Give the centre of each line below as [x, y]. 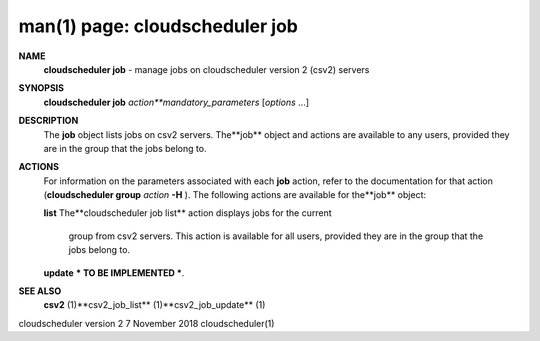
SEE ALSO [40, 291]
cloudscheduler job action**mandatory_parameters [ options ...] [176, 102]
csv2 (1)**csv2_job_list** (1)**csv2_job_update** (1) [154, 305]
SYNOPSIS [41, 88]
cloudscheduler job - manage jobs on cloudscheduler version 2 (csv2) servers [206, 69]
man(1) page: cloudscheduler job [158, 26]
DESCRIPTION [48, 121]
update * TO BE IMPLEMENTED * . [114, 272]
